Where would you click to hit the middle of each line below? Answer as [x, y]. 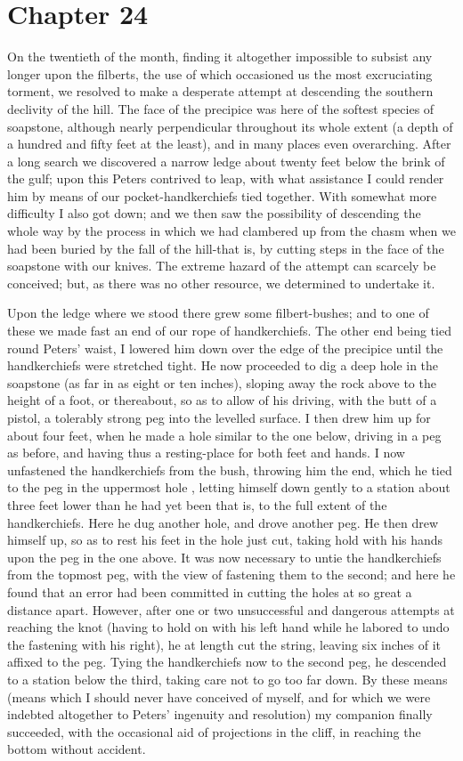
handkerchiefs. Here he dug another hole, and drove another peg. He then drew [223, 522]
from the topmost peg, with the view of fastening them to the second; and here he [231, 575]
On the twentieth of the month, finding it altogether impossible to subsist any [220, 57]
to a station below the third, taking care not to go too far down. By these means [227, 679]
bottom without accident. [77, 749]
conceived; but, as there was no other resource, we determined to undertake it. [221, 283]
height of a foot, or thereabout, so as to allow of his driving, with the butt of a [222, 400]
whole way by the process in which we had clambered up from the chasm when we [231, 231]
